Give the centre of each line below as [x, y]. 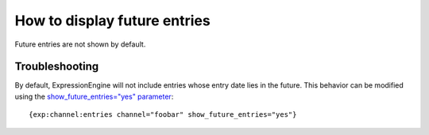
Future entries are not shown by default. [80, 44]
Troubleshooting [57, 67]
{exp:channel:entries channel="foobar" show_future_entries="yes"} [163, 115]
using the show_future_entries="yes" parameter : [94, 96]
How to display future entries [112, 21]
